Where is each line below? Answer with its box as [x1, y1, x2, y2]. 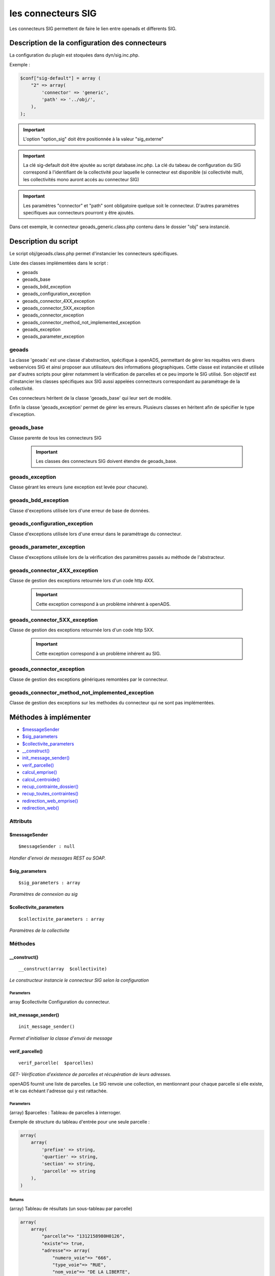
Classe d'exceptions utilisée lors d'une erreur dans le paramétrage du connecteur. [9, 531, 182, 537]
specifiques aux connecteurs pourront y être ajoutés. [23, 209, 135, 215]
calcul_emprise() [22, 769, 57, 775]
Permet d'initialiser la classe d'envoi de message [9, 1035, 113, 1041]
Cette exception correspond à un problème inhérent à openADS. [36, 601, 171, 607]
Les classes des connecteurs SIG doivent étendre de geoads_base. [36, 458, 178, 464]
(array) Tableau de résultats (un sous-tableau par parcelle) [9, 1205, 132, 1212]
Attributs [9, 817, 33, 824]
